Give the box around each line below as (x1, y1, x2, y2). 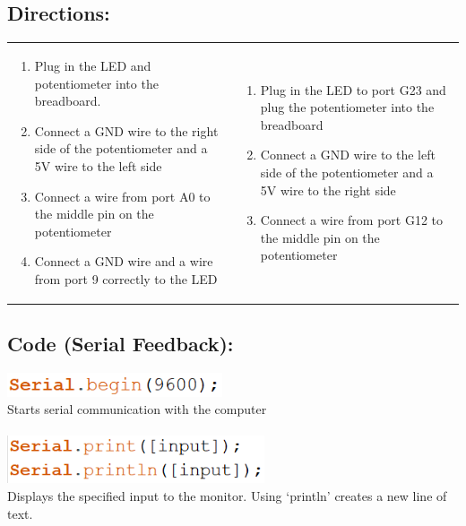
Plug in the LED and (34, 56, 151, 74)
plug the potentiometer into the (260, 98, 435, 116)
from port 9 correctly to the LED (34, 269, 218, 288)
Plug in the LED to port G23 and (260, 80, 446, 99)
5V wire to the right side (260, 180, 396, 199)
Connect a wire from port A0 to (34, 186, 211, 205)
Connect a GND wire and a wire (34, 252, 213, 271)
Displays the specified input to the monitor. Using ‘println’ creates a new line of (7, 486, 447, 504)
